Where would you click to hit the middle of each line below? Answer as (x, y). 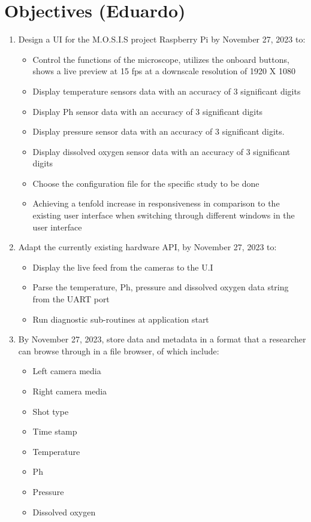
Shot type (51, 411)
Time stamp (55, 431)
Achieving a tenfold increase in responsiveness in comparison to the (156, 203)
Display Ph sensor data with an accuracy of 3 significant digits (148, 111)
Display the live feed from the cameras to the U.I (123, 267)
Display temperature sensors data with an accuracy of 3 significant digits (167, 91)
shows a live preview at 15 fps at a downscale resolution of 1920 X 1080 (164, 71)
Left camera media (67, 371)
